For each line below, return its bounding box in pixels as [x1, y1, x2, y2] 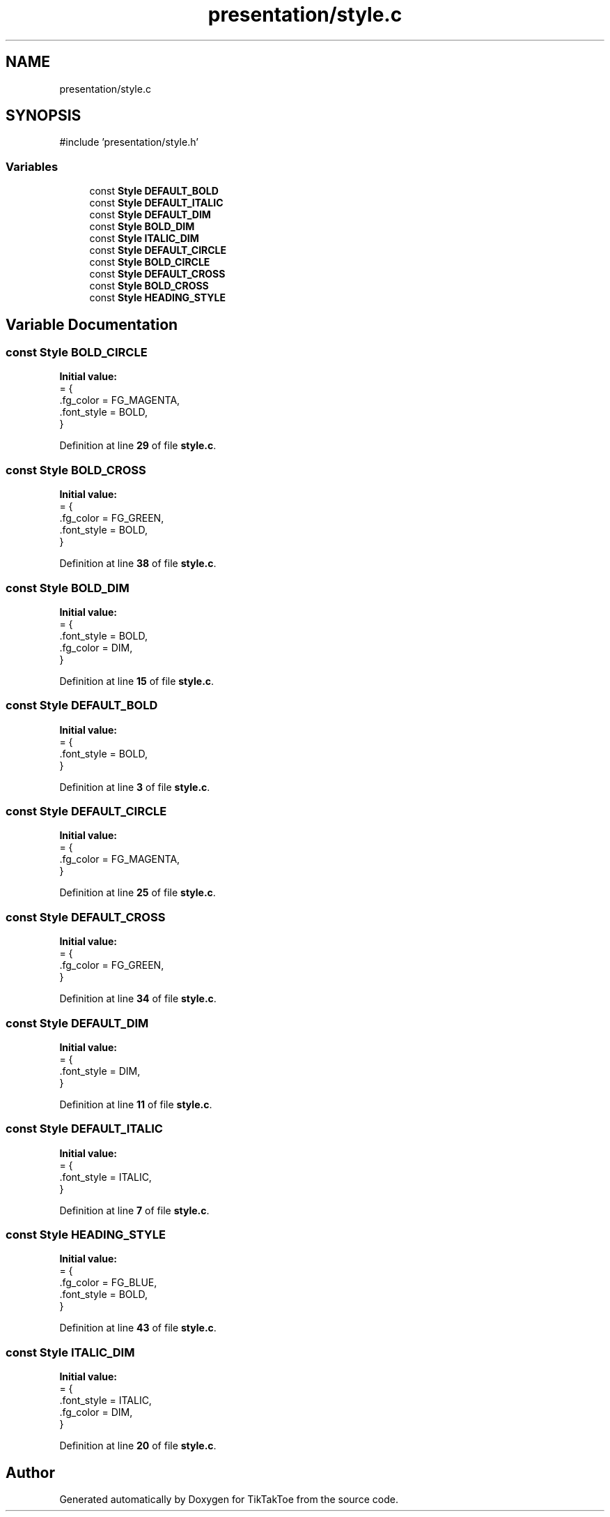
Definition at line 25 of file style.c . [59, 886, 216, 899]
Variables [6, 159, 58, 174]
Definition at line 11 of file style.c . [59, 1098, 212, 1110]
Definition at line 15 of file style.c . [59, 674, 214, 687]
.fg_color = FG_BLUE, [59, 1276, 157, 1289]
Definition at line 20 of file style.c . [59, 1440, 217, 1452]
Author [6, 1463, 55, 1481]
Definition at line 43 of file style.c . [59, 1322, 217, 1334]
